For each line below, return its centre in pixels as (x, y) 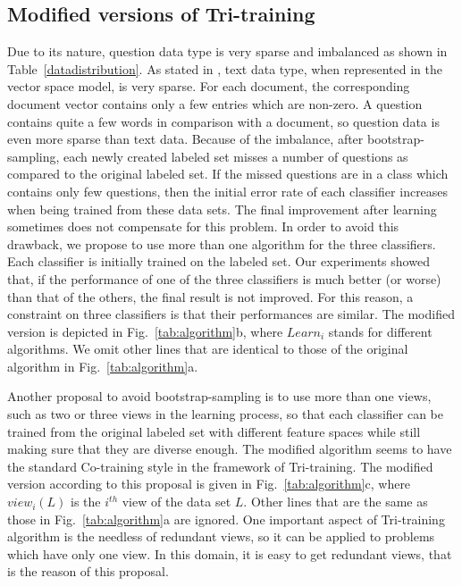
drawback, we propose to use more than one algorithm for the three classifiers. (222, 243)
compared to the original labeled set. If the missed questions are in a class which (228, 174)
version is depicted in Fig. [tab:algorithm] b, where (145, 331)
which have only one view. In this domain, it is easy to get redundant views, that (230, 553)
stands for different (380, 331)
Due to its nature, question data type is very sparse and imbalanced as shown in (227, 51)
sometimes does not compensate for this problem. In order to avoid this (203, 226)
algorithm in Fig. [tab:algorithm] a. (103, 366)
